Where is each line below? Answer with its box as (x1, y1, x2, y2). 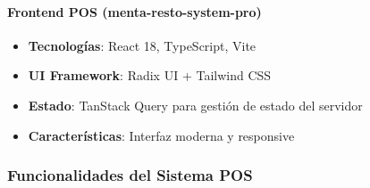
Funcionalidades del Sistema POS (7, 164, 253, 186)
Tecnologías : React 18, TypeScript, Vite (28, 36, 256, 54)
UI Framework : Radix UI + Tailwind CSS (28, 66, 272, 85)
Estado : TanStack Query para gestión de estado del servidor (28, 95, 363, 114)
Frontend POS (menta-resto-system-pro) (7, 2, 262, 20)
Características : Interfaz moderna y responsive (28, 126, 295, 144)
